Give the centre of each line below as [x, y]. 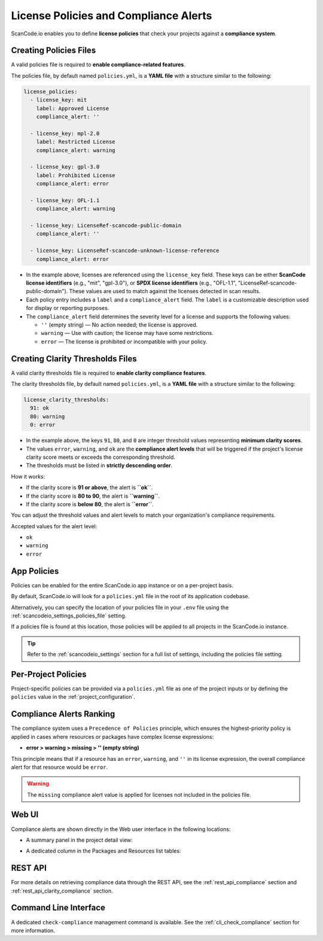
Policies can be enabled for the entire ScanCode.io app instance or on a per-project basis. [122, 585]
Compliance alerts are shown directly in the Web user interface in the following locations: [121, 829]
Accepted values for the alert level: [54, 526]
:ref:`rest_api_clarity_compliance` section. [62, 891]
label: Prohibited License [76, 175]
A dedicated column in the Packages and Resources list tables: [103, 851]
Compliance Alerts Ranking [63, 714]
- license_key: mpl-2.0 [65, 133]
